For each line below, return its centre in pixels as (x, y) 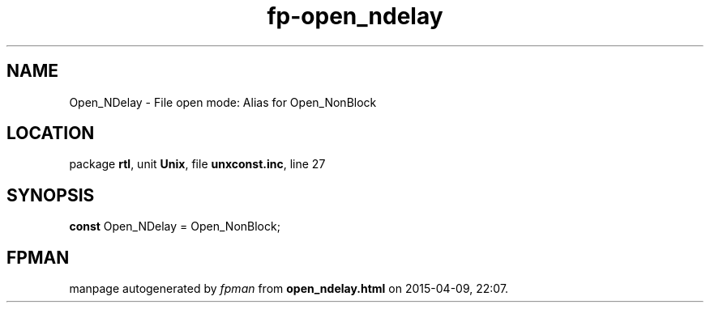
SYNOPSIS (51, 195)
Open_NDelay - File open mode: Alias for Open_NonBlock (223, 102)
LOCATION (51, 133)
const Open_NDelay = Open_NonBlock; (175, 226)
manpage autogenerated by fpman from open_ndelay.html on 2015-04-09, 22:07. (289, 289)
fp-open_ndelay (355, 16)
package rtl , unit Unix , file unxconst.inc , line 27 (197, 164)
